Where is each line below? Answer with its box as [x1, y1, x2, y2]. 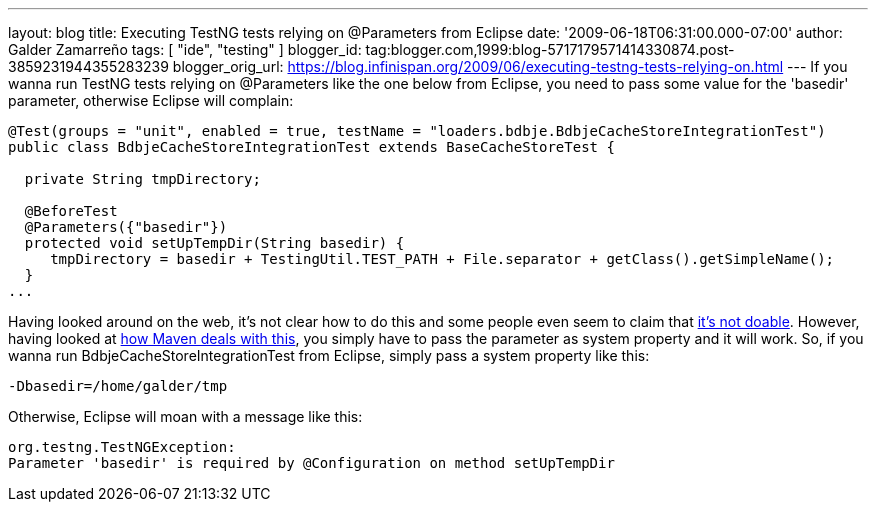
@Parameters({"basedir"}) [24, 219, 228, 235]
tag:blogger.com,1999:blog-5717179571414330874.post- [365, 41, 735, 58]
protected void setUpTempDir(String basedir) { [24, 235, 405, 251]
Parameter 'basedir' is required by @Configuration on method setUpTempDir [8, 455, 615, 471]
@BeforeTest [24, 203, 118, 219]
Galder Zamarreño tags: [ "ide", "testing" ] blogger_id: [8, 41, 362, 58]
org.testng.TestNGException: [8, 439, 236, 455]
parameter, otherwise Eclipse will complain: [8, 92, 294, 109]
